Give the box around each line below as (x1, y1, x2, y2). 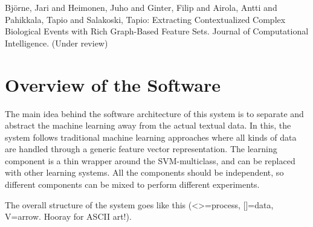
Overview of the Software (5, 72, 221, 97)
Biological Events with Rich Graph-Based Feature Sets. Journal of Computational (5, 25, 309, 37)
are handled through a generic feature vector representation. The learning (5, 142, 277, 155)
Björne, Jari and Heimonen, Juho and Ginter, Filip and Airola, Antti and (5, 1, 277, 13)
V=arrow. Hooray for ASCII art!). (5, 210, 132, 223)
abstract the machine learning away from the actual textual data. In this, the (5, 119, 291, 132)
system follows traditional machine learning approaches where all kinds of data (5, 130, 297, 143)
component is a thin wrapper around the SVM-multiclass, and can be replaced (5, 154, 295, 167)
